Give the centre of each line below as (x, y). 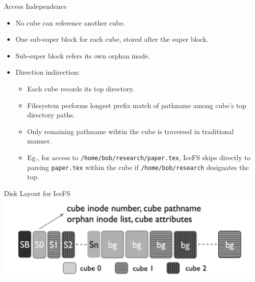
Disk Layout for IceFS (37, 193)
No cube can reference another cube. (70, 22)
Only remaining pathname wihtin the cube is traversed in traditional (130, 131)
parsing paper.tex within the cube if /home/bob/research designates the (138, 167)
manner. (39, 141)
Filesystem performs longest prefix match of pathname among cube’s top (137, 105)
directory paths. (51, 115)
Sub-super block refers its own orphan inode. (83, 55)
